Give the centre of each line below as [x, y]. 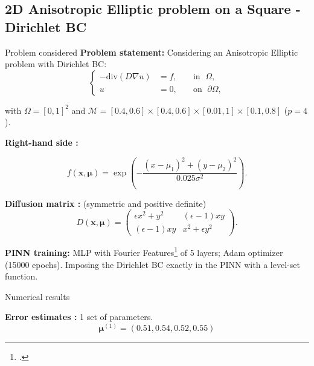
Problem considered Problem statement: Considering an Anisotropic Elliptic [152, 52]
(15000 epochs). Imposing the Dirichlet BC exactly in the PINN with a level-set [152, 264]
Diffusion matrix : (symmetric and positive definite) [106, 203]
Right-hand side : [42, 142]
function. [21, 276]
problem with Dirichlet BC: [56, 64]
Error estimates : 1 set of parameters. [79, 317]
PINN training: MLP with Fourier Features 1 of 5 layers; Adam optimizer [144, 252]
